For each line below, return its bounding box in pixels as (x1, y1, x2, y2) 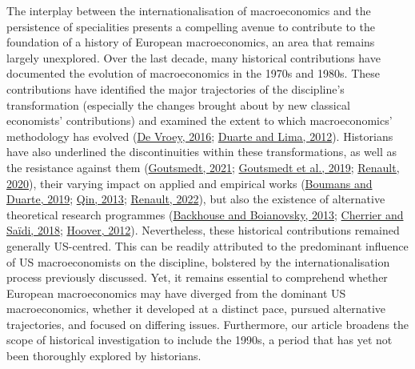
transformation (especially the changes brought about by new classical (6, 96, 350, 113)
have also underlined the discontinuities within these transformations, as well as (6, 143, 397, 160)
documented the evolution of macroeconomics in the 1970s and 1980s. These (6, 65, 380, 82)
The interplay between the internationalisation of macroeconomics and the (6, 2, 371, 18)
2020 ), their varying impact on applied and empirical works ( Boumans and (6, 174, 373, 191)
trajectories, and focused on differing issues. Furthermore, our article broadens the (6, 315, 409, 332)
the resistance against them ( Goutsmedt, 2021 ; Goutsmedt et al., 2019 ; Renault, (6, 158, 400, 175)
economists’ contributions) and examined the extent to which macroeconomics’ (6, 112, 393, 129)
